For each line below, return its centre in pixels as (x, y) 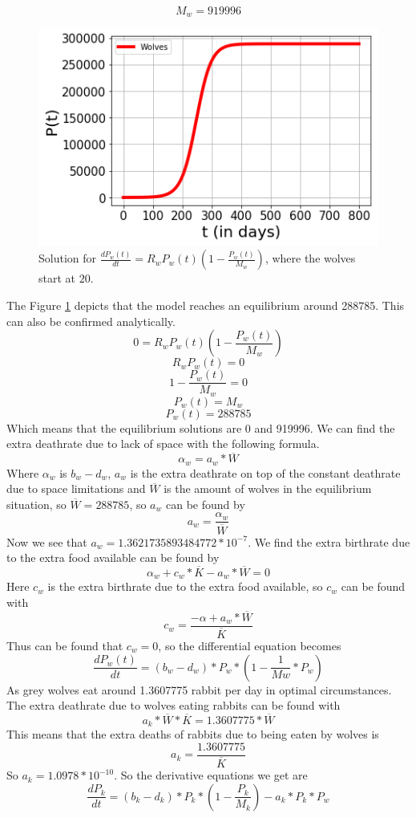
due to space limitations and (76, 488)
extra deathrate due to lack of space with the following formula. (163, 444)
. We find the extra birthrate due (329, 541)
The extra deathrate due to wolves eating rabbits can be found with (174, 705)
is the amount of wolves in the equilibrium (268, 488)
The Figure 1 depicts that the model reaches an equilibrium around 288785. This (206, 305)
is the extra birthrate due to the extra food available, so (185, 586)
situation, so (36, 504)
